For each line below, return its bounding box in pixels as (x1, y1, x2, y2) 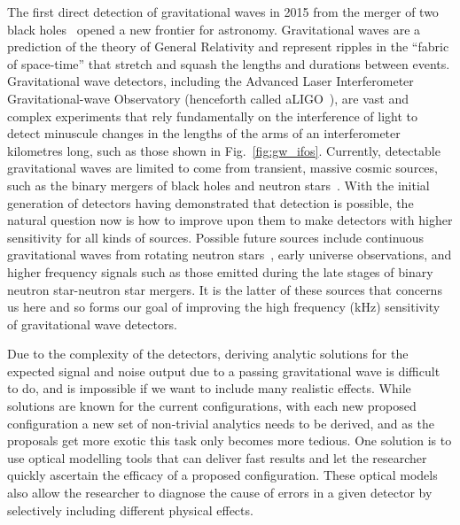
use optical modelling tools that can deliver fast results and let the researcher (7, 448, 427, 467)
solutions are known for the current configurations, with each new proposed (7, 397, 417, 415)
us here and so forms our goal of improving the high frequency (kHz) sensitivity (7, 297, 441, 316)
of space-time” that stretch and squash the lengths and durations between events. (7, 54, 450, 73)
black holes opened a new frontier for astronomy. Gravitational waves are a (7, 19, 421, 38)
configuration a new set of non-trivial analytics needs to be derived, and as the (7, 413, 434, 432)
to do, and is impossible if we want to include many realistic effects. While (7, 379, 411, 398)
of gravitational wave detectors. (7, 314, 177, 333)
